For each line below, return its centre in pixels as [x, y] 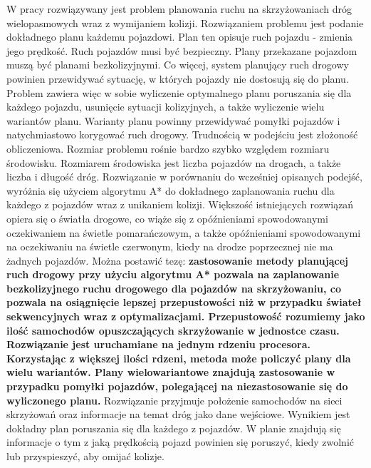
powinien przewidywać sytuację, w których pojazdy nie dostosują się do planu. [178, 78]
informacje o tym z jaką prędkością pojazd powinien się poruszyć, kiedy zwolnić [181, 442]
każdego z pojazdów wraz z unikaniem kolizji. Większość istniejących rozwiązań [180, 204]
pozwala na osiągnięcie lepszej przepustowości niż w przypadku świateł [184, 302]
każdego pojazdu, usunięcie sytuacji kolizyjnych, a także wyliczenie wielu [166, 107]
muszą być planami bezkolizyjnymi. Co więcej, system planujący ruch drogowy [178, 65]
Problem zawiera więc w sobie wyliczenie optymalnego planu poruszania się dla [179, 92]
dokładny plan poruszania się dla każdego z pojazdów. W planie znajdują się [174, 428]
